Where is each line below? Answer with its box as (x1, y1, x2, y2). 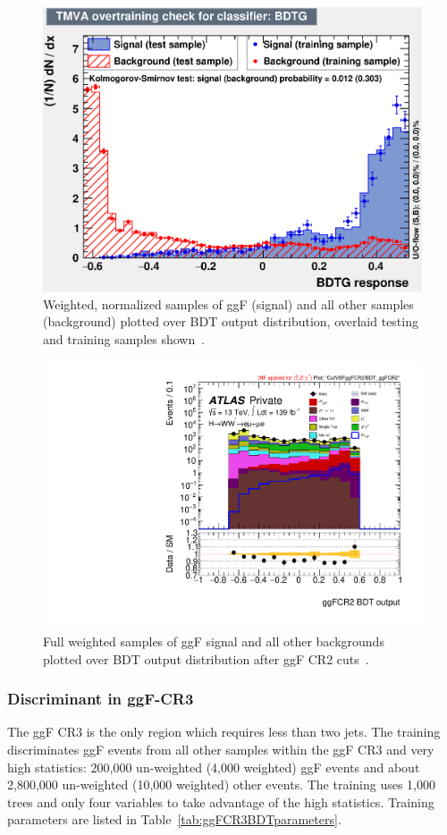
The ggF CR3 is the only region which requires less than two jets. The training (7, 722, 441, 741)
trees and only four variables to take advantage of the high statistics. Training (7, 792, 434, 811)
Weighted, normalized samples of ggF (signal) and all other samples (43, 294, 414, 313)
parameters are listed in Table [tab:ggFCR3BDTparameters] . (7, 810, 342, 829)
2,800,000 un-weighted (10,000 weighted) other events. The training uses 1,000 (7, 775, 436, 794)
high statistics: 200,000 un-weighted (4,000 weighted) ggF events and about (7, 757, 420, 776)
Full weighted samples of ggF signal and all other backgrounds (43, 631, 384, 650)
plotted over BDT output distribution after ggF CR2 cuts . (43, 649, 369, 668)
